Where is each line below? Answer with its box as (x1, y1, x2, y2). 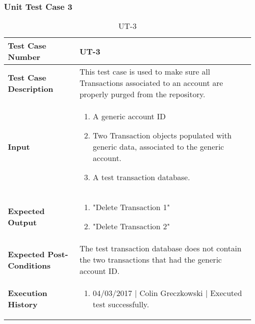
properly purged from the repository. (79, 88, 205, 100)
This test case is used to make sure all (79, 66, 210, 78)
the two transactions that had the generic (79, 254, 222, 266)
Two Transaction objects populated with (93, 130, 232, 141)
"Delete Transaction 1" (93, 201, 170, 213)
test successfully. (93, 298, 149, 310)
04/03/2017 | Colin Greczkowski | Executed (93, 287, 242, 299)
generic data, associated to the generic (93, 141, 224, 153)
